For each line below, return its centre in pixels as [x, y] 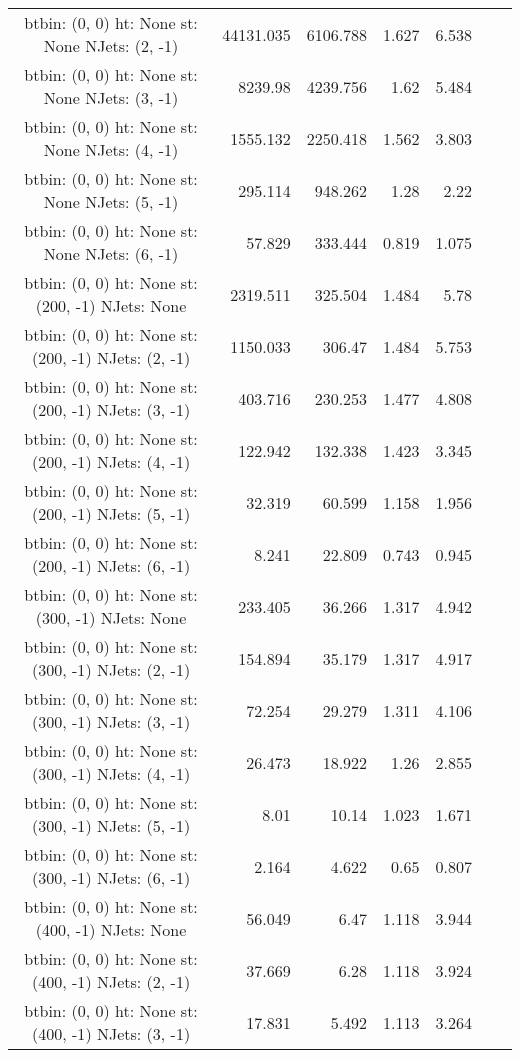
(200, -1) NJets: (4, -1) [111, 461]
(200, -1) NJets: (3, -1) [111, 409]
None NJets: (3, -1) [111, 97]
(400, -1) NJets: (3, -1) [111, 1033]
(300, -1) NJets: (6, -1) [111, 877]
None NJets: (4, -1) [111, 149]
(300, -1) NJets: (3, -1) [111, 721]
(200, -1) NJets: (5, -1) [111, 513]
